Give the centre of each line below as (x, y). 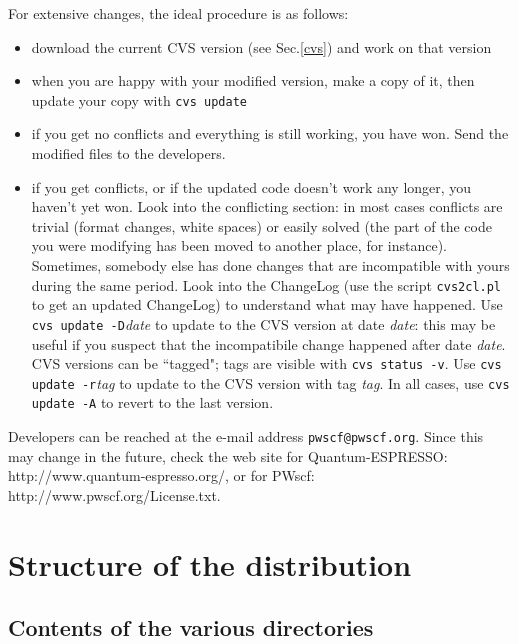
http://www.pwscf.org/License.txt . (114, 494)
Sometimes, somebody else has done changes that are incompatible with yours (270, 265)
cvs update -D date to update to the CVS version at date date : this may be (263, 323)
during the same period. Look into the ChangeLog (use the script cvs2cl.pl (266, 284)
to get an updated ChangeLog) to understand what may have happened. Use (267, 304)
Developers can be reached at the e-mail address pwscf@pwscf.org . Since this (246, 436)
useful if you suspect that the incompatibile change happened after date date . (268, 343)
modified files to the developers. (128, 153)
